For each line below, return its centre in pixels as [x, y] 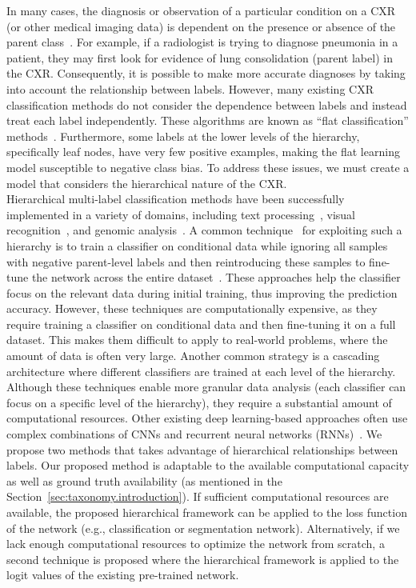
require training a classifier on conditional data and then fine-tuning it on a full [201, 324]
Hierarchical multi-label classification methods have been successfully [176, 199]
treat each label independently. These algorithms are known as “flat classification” [208, 120]
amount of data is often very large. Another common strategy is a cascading [193, 356]
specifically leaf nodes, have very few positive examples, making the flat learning [203, 152]
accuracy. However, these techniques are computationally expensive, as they [192, 308]
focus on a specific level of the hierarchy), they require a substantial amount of [199, 402]
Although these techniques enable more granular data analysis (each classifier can [206, 387]
